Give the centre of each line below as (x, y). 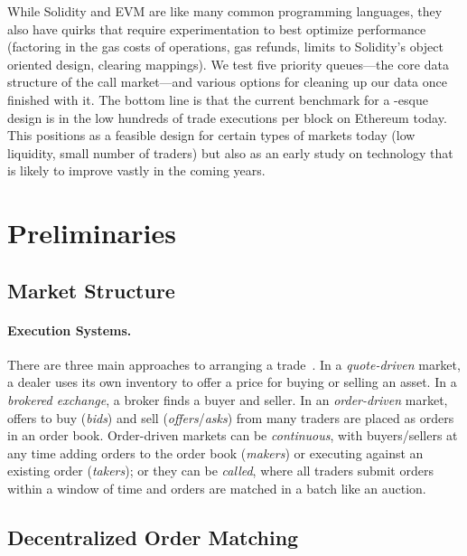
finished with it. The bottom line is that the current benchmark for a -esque (218, 99)
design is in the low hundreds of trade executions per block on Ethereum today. (227, 117)
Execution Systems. (70, 330)
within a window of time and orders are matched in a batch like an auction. (217, 489)
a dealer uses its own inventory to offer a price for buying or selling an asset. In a (232, 382)
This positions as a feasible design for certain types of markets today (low (211, 135)
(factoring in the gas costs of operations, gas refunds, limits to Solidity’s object (225, 47)
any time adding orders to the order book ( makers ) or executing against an (215, 452)
